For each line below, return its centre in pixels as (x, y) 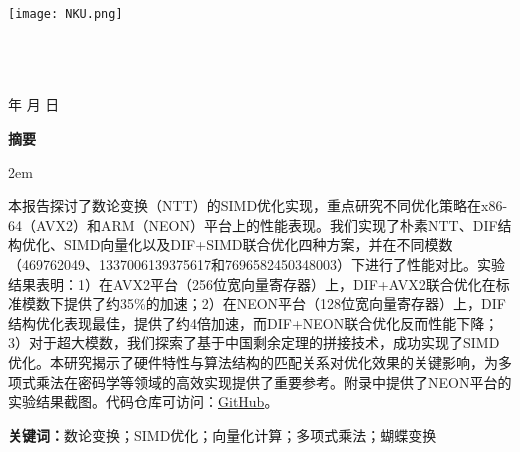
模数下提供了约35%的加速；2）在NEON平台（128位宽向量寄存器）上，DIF (263, 303)
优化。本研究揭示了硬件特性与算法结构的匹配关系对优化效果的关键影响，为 (253, 361)
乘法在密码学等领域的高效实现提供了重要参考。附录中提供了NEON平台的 (273, 381)
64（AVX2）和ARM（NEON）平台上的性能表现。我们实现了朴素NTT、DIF (253, 224)
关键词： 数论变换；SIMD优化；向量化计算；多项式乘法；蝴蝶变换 (222, 434)
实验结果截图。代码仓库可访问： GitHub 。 (143, 401)
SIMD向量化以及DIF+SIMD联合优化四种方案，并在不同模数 (258, 244)
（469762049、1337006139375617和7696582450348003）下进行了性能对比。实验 (256, 264)
